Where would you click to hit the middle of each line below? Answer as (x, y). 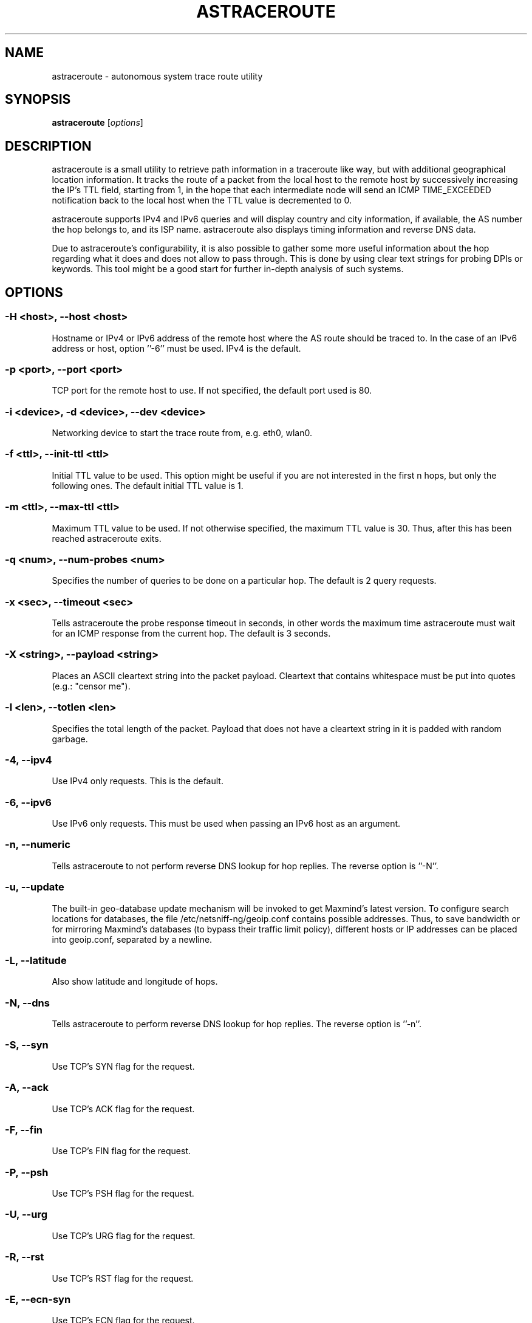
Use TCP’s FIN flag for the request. (121, 1151)
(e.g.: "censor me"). (91, 686)
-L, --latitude (36, 960)
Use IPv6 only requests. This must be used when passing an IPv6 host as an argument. (226, 823)
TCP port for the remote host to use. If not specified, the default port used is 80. (212, 391)
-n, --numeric (38, 845)
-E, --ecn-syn (38, 1299)
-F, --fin (24, 1130)
